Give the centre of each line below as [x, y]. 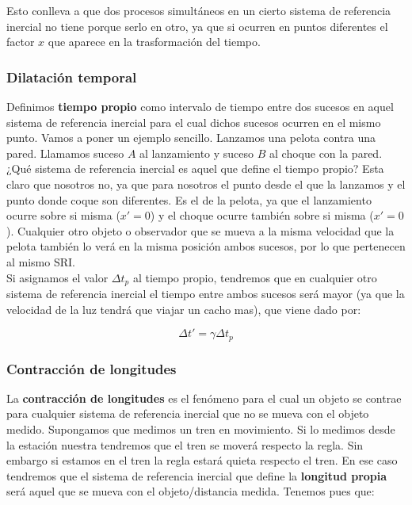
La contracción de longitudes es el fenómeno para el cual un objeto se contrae [204, 398]
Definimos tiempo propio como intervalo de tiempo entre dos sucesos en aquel [200, 106]
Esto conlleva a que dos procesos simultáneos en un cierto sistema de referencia [199, 10]
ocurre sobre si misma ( [63, 215]
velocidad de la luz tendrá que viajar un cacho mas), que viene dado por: [184, 309]
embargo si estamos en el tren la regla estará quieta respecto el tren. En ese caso [202, 460]
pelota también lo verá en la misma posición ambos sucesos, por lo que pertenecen [206, 246]
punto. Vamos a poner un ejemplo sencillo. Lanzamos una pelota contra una [191, 138]
